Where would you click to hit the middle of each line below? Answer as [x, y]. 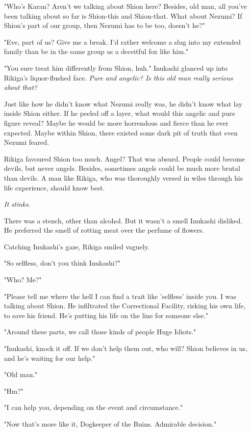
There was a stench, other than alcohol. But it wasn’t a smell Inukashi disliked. [123, 220]
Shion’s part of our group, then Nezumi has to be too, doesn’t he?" [105, 25]
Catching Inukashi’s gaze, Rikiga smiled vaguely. [77, 246]
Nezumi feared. [26, 142]
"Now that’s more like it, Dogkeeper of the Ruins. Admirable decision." [110, 424]
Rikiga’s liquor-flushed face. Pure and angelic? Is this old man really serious [118, 77]
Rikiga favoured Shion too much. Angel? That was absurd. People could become [125, 158]
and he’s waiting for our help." [50, 358]
